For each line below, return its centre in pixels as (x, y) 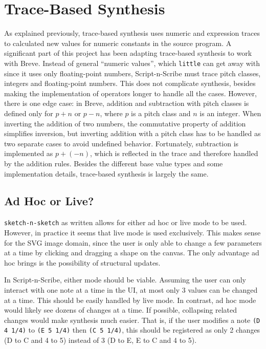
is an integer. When (230, 113)
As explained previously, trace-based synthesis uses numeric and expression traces (132, 33)
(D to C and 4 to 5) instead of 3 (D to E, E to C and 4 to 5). (101, 340)
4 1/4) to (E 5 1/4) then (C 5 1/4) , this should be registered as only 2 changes (132, 330)
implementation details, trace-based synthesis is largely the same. (106, 173)
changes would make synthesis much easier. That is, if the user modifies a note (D (132, 320)
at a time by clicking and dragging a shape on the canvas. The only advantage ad (132, 253)
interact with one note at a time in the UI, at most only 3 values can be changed (131, 289)
